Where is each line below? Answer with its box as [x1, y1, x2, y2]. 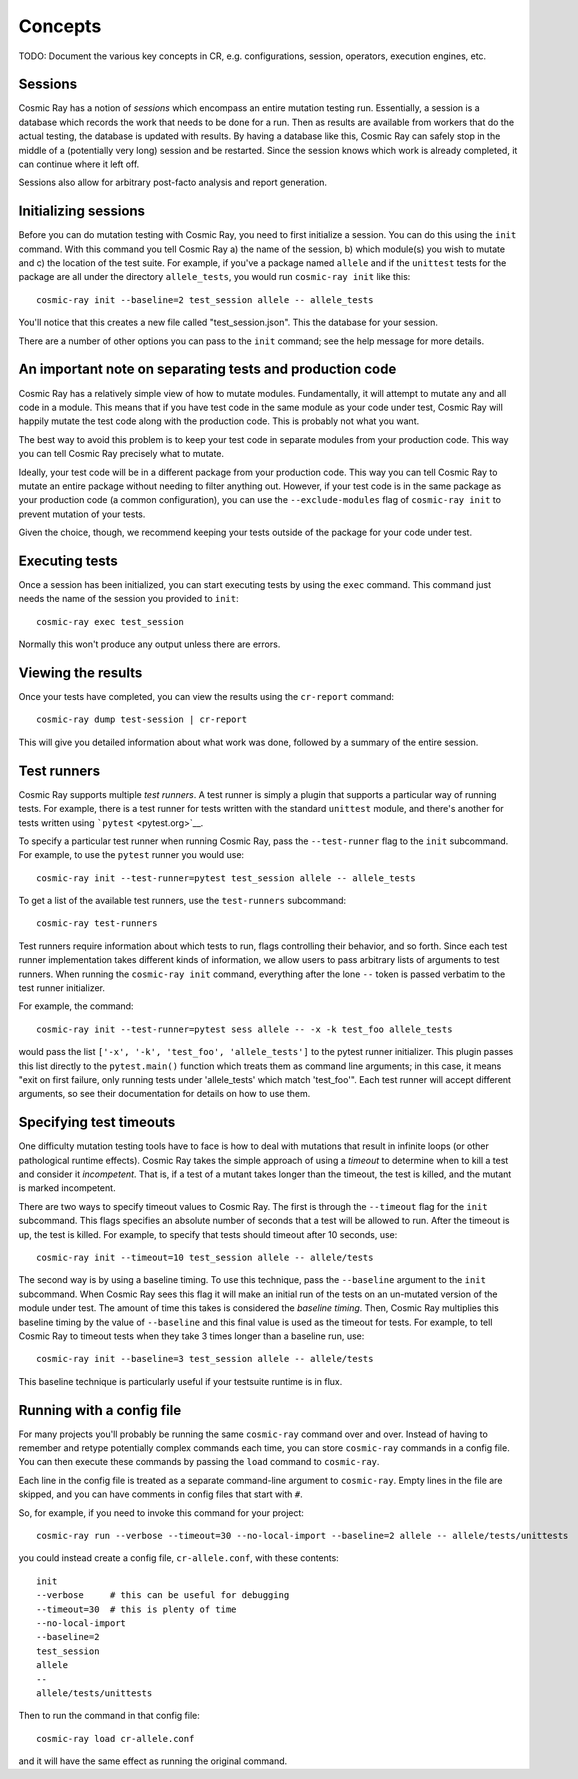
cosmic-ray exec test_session [36, 616, 185, 627]
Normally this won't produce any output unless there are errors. [18, 638, 281, 650]
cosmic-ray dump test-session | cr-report [36, 714, 248, 725]
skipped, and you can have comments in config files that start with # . [18, 1488, 304, 1500]
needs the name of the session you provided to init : [18, 593, 239, 605]
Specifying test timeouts [18, 1114, 176, 1131]
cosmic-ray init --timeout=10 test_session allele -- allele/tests [36, 1252, 374, 1264]
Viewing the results [18, 664, 143, 681]
